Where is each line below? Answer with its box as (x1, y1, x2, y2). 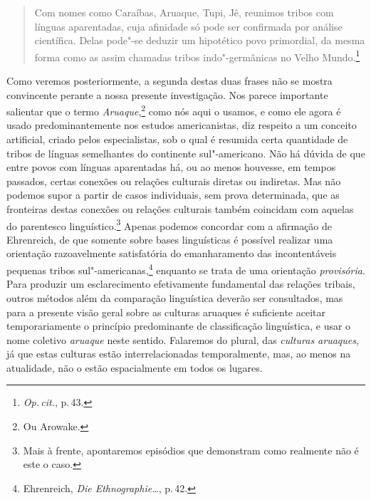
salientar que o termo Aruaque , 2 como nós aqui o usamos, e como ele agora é (6, 102, 341, 118)
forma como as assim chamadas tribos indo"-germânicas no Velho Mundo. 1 (34, 47, 360, 64)
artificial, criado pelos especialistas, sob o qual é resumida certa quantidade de (6, 132, 348, 147)
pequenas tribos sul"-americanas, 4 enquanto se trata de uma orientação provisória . (6, 261, 365, 277)
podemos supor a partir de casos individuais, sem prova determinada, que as (6, 187, 340, 202)
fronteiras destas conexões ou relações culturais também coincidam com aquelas (6, 202, 354, 217)
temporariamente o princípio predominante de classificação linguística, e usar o (6, 318, 351, 333)
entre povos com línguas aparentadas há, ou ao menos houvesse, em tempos (6, 160, 336, 175)
